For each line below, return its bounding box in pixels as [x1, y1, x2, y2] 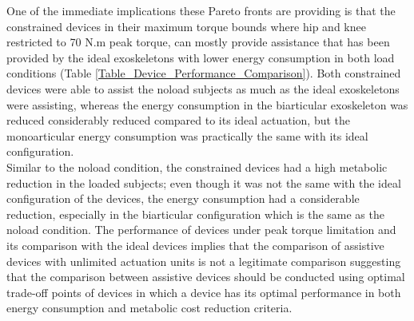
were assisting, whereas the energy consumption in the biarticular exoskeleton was [6, 96, 408, 113]
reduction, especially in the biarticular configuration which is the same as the [6, 205, 384, 222]
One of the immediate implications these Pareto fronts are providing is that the [6, 2, 396, 18]
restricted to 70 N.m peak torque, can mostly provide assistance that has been [6, 34, 390, 50]
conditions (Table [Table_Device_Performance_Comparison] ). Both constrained [6, 65, 401, 81]
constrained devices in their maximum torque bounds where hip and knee [6, 18, 366, 34]
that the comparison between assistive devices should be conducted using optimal [6, 268, 405, 285]
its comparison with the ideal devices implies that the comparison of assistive [6, 236, 384, 253]
